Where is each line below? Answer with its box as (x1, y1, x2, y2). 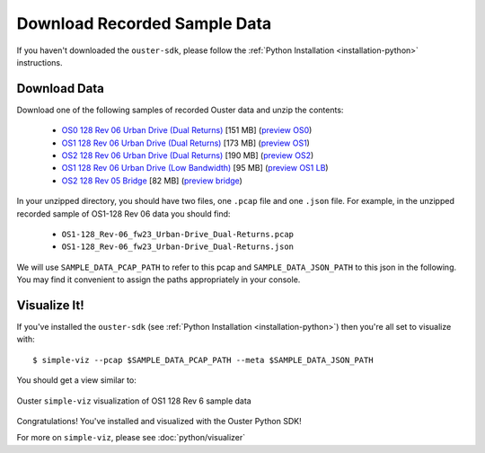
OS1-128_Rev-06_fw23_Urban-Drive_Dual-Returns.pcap (61, 229, 295, 239)
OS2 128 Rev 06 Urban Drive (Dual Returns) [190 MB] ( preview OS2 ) (61, 150, 314, 161)
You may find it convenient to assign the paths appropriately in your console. (16, 274, 301, 285)
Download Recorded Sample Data (16, 13, 272, 33)
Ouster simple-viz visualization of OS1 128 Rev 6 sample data (16, 395, 251, 406)
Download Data (16, 81, 105, 96)
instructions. (16, 57, 63, 67)
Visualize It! (16, 298, 84, 313)
